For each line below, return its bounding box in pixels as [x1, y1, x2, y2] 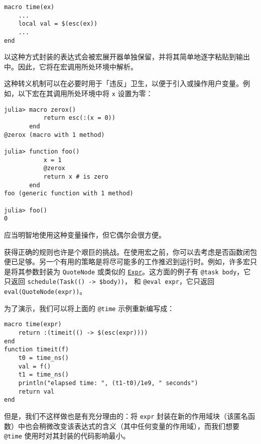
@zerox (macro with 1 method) [4, 131, 105, 138]
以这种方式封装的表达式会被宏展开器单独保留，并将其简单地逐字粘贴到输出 [4, 51, 250, 62]
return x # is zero [43, 173, 108, 180]
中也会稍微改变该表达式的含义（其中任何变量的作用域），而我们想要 [18, 420, 239, 431]
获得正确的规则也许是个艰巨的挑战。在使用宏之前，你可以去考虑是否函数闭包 [4, 246, 257, 257]
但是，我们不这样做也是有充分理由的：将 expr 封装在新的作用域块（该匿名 [4, 410, 248, 421]
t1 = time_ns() [18, 371, 69, 379]
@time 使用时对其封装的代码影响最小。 [4, 430, 130, 441]
